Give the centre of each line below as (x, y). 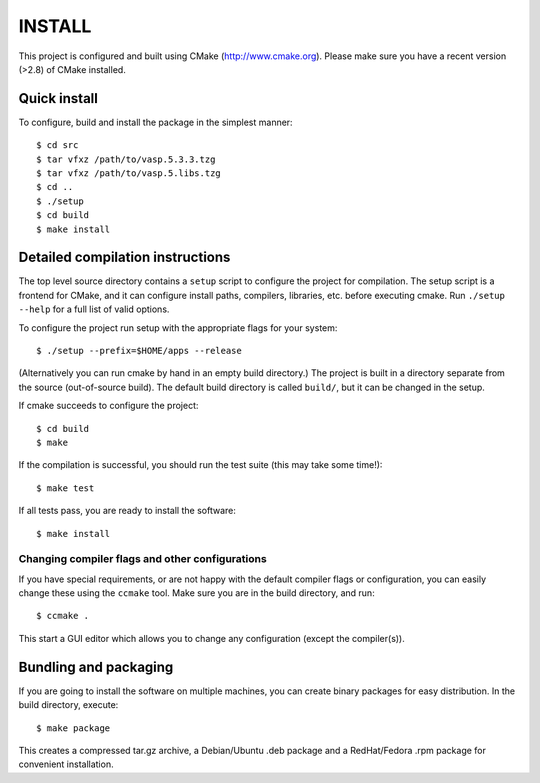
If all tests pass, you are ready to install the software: (127, 511)
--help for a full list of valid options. (94, 309)
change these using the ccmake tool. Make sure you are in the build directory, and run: (196, 593)
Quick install (58, 98)
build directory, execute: (68, 705)
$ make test (65, 488)
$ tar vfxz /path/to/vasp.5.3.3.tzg (126, 159)
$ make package (73, 728)
